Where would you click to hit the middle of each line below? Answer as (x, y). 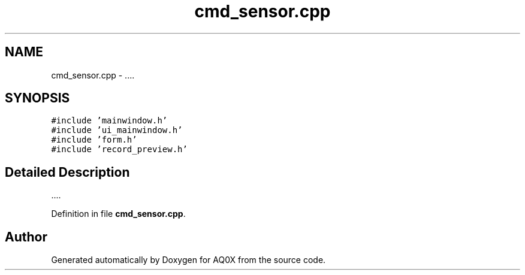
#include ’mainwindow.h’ (109, 121)
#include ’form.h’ (94, 140)
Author (26, 237)
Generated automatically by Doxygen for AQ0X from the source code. (188, 260)
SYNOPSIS (37, 98)
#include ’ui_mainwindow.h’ (117, 130)
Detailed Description (67, 172)
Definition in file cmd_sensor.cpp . (118, 214)
